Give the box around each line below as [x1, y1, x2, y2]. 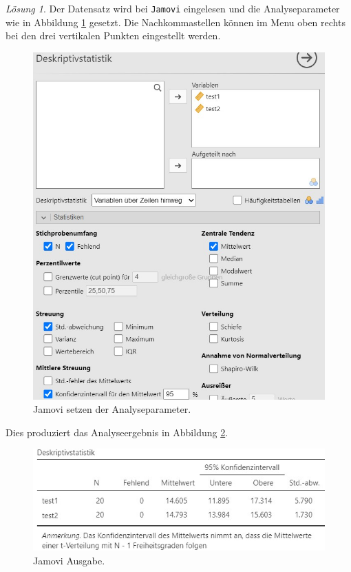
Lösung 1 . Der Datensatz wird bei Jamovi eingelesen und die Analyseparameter [6, 1, 340, 15]
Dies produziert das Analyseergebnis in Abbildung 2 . [6, 425, 228, 439]
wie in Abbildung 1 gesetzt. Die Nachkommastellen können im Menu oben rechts [6, 14, 345, 29]
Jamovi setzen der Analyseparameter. [33, 402, 191, 416]
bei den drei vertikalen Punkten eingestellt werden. [6, 28, 221, 43]
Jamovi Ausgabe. [33, 553, 105, 567]
